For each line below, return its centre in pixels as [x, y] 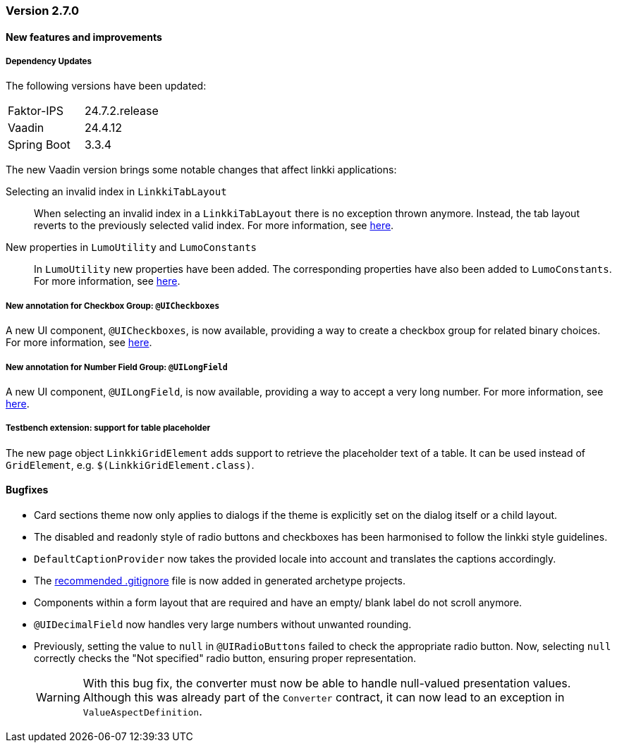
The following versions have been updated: [106, 86]
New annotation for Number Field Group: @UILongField [117, 367]
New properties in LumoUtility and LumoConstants [132, 247]
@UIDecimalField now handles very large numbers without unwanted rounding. [223, 624]
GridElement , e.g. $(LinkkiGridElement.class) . [130, 465]
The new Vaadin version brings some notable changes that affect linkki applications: [201, 170]
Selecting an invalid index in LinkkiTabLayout [116, 192]
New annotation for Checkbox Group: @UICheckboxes [113, 306]
